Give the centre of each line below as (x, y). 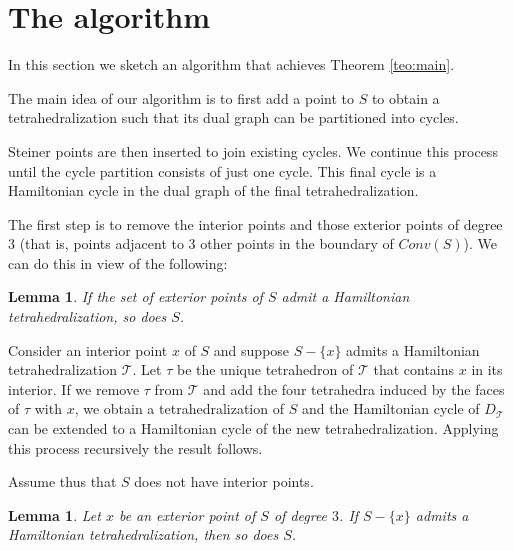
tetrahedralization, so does (87, 316)
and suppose (251, 349)
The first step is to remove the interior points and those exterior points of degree (255, 223)
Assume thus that (62, 481)
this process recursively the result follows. (135, 447)
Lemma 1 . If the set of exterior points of (135, 296)
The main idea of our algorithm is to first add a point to (181, 97)
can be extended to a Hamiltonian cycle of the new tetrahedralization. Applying (253, 428)
